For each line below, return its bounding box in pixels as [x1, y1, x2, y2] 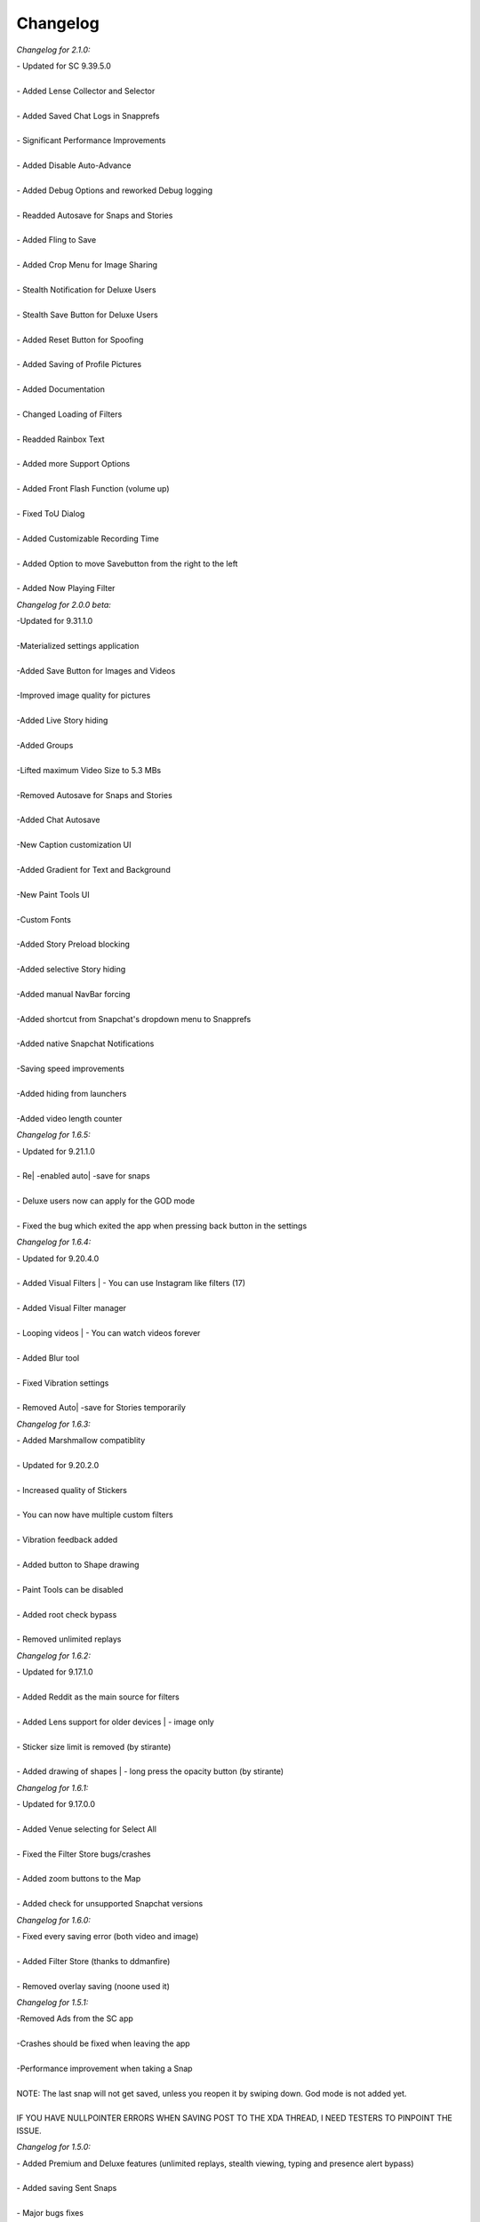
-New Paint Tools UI [16, 889, 90, 899]
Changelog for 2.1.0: [16, 44, 91, 55]
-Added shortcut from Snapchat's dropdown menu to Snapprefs [16, 1013, 252, 1024]
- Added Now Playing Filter [16, 583, 116, 594]
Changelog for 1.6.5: [16, 1130, 91, 1140]
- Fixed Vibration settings [16, 1378, 109, 1388]
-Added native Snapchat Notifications [16, 1038, 155, 1049]
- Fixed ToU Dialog [16, 508, 85, 519]
